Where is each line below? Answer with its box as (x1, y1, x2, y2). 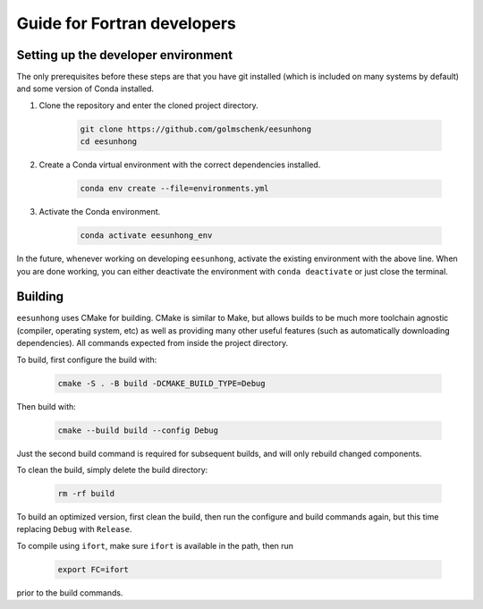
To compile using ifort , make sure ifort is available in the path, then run (16, 540, 294, 551)
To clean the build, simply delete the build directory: (16, 464, 208, 475)
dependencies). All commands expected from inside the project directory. (16, 338, 289, 349)
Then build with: (16, 401, 76, 411)
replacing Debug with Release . (16, 524, 133, 535)
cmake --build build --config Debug (57, 425, 219, 436)
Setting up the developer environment (16, 47, 233, 63)
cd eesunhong (80, 137, 138, 147)
